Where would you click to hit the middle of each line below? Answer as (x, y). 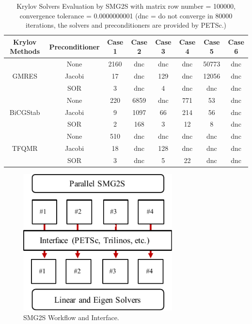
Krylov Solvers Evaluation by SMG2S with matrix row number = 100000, (126, 6)
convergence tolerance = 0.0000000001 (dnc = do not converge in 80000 (126, 15)
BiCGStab (25, 112)
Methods (25, 51)
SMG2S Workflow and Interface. (71, 317)
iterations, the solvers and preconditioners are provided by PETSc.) (126, 25)
